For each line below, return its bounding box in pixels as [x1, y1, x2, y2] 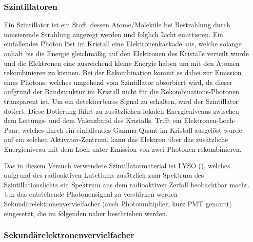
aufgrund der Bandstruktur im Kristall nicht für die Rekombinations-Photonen [4, 86, 239, 97]
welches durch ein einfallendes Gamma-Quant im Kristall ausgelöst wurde [22, 124, 242, 135]
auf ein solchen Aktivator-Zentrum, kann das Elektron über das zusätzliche [4, 134, 228, 144]
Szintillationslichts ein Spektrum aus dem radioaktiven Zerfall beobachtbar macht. [4, 179, 250, 189]
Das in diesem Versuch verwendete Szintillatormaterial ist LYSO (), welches [4, 160, 230, 170]
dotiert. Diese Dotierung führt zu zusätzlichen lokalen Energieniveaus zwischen [4, 105, 239, 116]
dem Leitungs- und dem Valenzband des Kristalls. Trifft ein [4, 115, 182, 125]
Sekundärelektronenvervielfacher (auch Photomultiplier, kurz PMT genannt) [4, 198, 232, 208]
